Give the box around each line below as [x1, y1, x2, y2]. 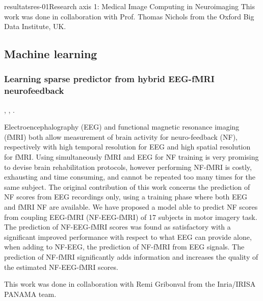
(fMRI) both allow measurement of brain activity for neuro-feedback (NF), [4, 131, 238, 142]
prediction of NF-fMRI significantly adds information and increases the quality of [4, 252, 258, 262]
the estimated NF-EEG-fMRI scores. [4, 261, 118, 272]
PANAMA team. [4, 288, 57, 299]
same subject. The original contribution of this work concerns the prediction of [4, 181, 250, 192]
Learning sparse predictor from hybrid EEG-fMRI [4, 72, 215, 85]
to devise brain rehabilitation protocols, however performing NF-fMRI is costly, [4, 161, 252, 172]
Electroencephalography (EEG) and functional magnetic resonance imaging [4, 121, 240, 132]
